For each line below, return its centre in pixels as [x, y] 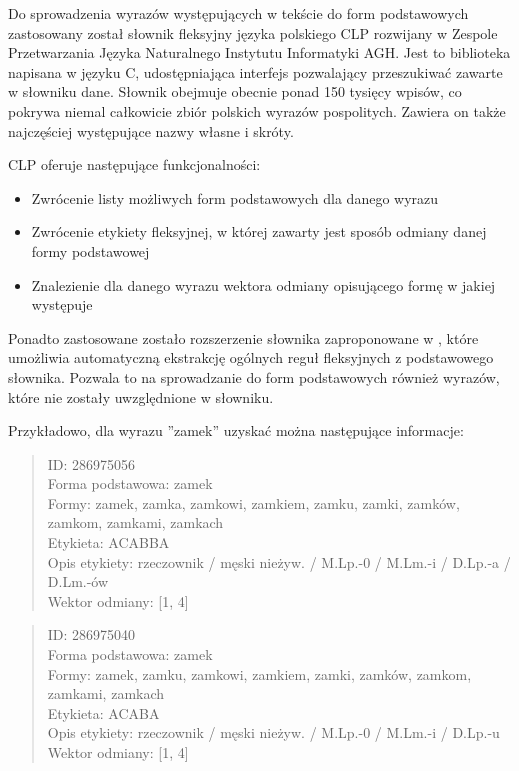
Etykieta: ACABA [103, 712]
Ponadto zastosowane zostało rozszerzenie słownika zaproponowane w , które [243, 337]
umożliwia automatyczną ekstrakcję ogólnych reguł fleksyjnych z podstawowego [251, 357]
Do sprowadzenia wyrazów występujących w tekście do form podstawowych [238, 13]
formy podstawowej [90, 250]
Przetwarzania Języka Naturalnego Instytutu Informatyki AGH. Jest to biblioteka [259, 52]
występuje [62, 304]
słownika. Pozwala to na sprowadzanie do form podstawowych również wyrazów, [254, 376]
